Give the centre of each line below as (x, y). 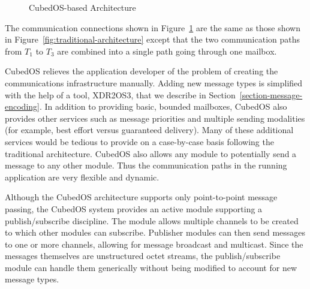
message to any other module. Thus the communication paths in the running (146, 165)
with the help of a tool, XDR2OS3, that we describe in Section (120, 94)
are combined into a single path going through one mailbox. (167, 51)
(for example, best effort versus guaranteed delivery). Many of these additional (149, 130)
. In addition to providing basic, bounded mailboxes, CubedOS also (163, 106)
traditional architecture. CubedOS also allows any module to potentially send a (151, 153)
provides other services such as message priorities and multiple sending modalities (155, 118)
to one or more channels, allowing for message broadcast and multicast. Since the (154, 244)
